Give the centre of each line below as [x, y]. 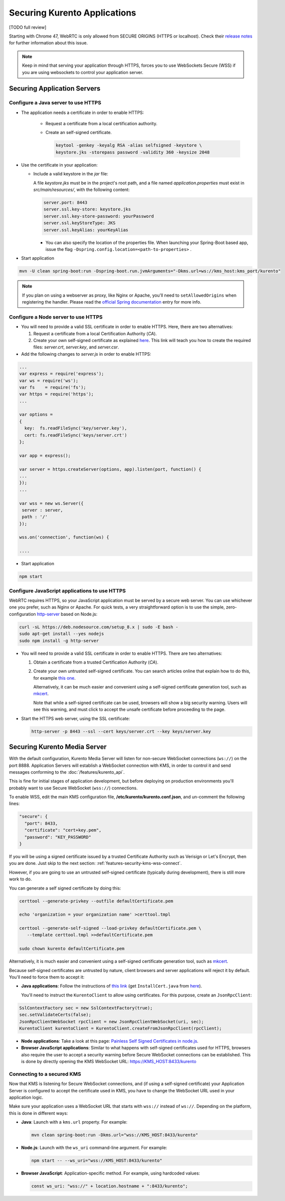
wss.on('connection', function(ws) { [64, 537]
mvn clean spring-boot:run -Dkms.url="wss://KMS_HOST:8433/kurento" [115, 1135]
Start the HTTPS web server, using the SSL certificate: [76, 718]
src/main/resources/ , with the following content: [81, 190]
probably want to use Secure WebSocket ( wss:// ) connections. [73, 788]
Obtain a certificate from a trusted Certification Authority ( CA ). [96, 662]
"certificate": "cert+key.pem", [63, 830]
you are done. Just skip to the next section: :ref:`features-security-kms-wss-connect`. [95, 863]
